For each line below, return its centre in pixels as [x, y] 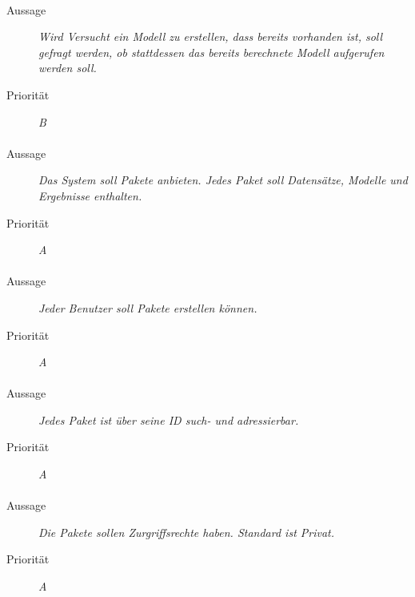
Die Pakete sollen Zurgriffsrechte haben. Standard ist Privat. [187, 532]
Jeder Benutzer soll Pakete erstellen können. [148, 307]
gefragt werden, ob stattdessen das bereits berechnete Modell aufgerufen [211, 52]
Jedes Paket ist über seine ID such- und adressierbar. [169, 420]
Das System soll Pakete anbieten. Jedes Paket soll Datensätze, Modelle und [223, 180]
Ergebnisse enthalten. [90, 195]
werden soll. [68, 68]
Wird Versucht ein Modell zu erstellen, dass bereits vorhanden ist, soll [211, 36]
